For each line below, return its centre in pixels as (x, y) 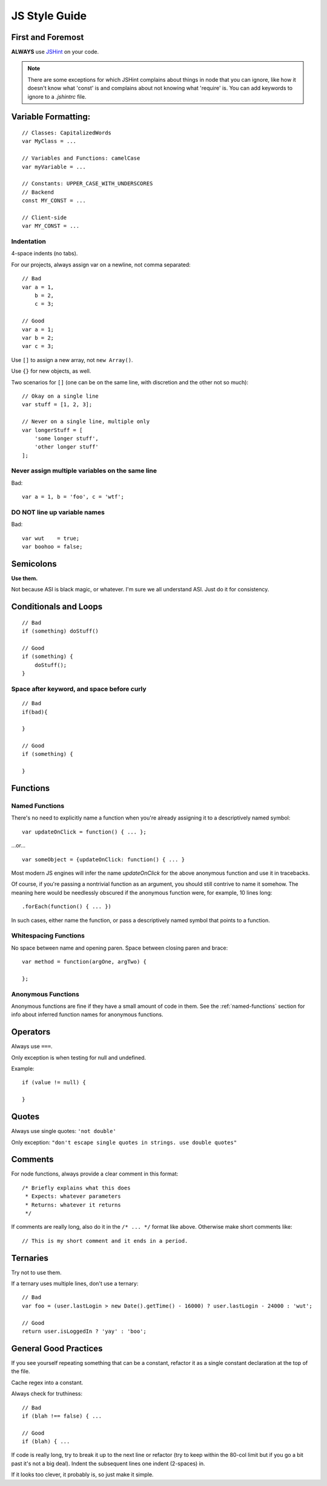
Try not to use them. (36, 1272)
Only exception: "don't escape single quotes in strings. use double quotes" (124, 1142)
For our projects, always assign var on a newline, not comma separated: (101, 265)
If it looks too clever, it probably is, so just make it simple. (82, 1474)
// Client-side (45, 217)
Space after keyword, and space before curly (79, 689)
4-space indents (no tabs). (45, 254)
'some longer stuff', (67, 438)
